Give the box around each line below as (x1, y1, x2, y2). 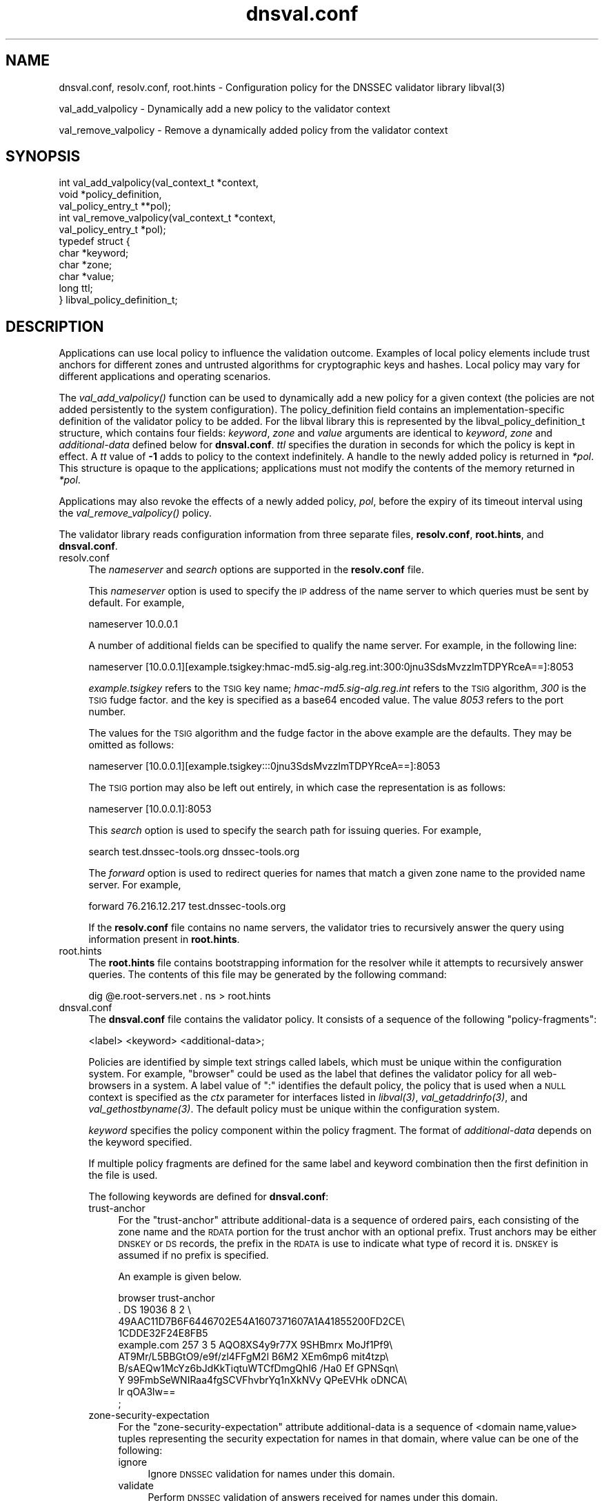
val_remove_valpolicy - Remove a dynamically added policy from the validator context (59, 123, 448, 136)
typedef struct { (59, 235, 130, 248)
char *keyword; (59, 247, 129, 259)
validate (118, 1480, 154, 1492)
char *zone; (59, 259, 112, 271)
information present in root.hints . (88, 933, 240, 946)
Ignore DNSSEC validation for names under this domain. (148, 1468, 395, 1480)
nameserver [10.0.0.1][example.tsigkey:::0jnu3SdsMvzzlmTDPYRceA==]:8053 (88, 760, 441, 773)
